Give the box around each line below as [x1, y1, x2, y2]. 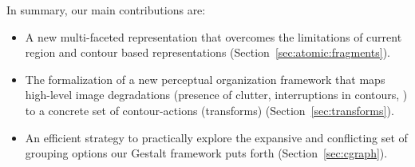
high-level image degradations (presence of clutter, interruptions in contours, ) [25, 86, 408, 103]
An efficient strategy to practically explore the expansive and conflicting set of [25, 129, 408, 145]
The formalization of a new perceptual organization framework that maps [25, 70, 385, 87]
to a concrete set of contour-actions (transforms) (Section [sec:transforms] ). [25, 101, 394, 118]
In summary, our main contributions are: [6, 2, 206, 18]
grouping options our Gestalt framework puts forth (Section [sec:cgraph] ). [25, 145, 388, 161]
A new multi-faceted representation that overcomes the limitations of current [25, 28, 402, 45]
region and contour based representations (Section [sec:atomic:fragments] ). [25, 44, 390, 61]
